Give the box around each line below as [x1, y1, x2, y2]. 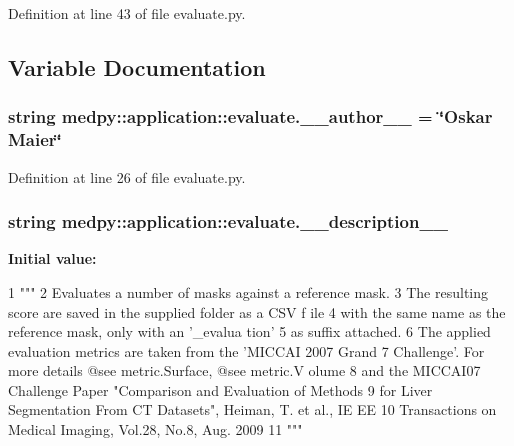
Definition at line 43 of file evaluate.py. [8, 3, 246, 23]
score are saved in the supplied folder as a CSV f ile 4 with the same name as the [8, 301, 506, 322]
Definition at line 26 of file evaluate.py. [8, 166, 246, 187]
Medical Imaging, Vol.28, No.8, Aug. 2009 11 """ [8, 419, 303, 440]
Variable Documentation [8, 51, 266, 82]
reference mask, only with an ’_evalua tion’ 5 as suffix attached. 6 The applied [8, 321, 491, 342]
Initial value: [8, 248, 97, 269]
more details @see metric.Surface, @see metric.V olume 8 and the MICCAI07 [8, 360, 481, 381]
